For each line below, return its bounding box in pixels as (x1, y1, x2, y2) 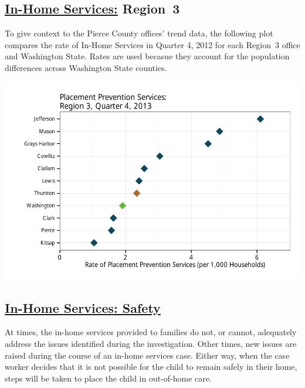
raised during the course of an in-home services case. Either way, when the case (5, 349, 290, 361)
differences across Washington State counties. (5, 61, 167, 73)
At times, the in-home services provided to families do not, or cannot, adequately (5, 326, 297, 338)
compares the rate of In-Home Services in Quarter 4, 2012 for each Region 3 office (5, 38, 300, 50)
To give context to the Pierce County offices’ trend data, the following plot (5, 27, 273, 39)
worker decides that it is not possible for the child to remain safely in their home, (5, 360, 297, 373)
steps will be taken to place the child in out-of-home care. (5, 372, 212, 384)
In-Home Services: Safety (5, 298, 161, 316)
